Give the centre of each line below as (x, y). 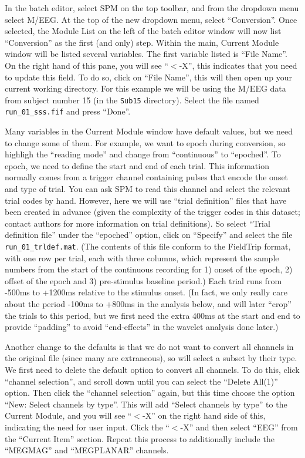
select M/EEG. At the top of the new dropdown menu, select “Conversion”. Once (151, 19)
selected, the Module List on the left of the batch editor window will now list (143, 31)
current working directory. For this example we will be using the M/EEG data (145, 88)
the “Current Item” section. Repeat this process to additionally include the (140, 438)
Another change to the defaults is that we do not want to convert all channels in (149, 346)
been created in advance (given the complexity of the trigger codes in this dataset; (152, 212)
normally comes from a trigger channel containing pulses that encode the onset (147, 177)
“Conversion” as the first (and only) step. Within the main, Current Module (142, 42)
